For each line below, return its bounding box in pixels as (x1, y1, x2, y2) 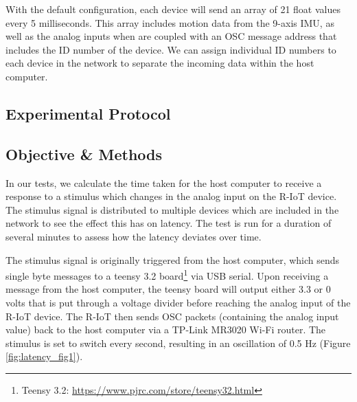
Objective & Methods (5, 143, 162, 164)
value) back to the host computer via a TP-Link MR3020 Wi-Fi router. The (5, 322, 326, 337)
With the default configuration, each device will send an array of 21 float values (5, 2, 341, 16)
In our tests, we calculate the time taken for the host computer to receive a (5, 175, 322, 190)
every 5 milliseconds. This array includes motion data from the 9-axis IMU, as (5, 15, 334, 30)
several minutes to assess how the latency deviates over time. (5, 229, 262, 243)
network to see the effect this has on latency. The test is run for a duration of (5, 216, 332, 230)
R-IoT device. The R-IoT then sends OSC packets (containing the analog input (5, 309, 339, 323)
